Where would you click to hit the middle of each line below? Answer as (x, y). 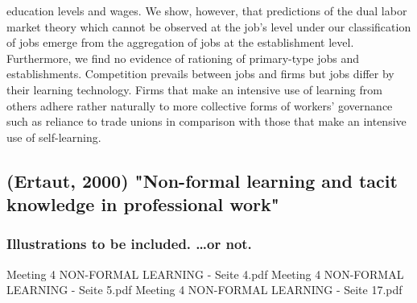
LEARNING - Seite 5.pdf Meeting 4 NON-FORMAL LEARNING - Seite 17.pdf (204, 290)
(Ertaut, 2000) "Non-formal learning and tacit (202, 180)
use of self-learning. (54, 137)
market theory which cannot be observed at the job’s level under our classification (209, 26)
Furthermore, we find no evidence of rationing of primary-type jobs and (183, 58)
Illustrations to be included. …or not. (129, 244)
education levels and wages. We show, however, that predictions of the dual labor (207, 10)
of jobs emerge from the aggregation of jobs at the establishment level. (180, 42)
